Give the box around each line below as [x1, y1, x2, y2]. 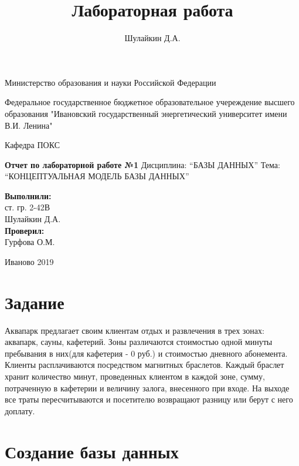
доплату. [5, 404, 35, 417]
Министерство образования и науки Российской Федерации [5, 76, 216, 88]
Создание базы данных [5, 439, 179, 463]
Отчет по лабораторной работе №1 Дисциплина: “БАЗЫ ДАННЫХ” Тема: [5, 158, 280, 170]
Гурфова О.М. [5, 236, 55, 248]
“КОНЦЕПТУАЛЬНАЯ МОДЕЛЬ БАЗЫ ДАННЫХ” [5, 170, 189, 182]
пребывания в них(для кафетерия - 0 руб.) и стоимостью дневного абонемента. [5, 347, 288, 359]
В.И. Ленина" [5, 119, 53, 131]
